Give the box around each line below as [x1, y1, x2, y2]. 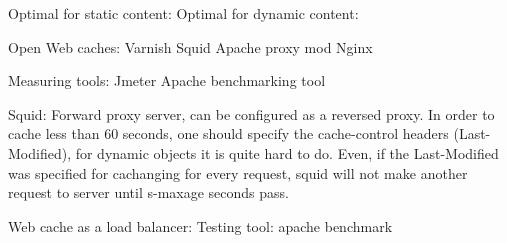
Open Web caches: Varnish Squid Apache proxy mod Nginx [8, 36, 373, 57]
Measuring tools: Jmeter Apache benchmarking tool [8, 70, 326, 91]
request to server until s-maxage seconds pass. [8, 182, 289, 203]
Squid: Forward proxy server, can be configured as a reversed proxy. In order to [8, 103, 495, 124]
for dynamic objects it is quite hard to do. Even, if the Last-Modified [75, 142, 499, 163]
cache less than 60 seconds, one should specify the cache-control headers [8, 123, 449, 144]
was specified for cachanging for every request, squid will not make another [8, 162, 468, 183]
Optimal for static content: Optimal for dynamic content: [8, 3, 359, 23]
